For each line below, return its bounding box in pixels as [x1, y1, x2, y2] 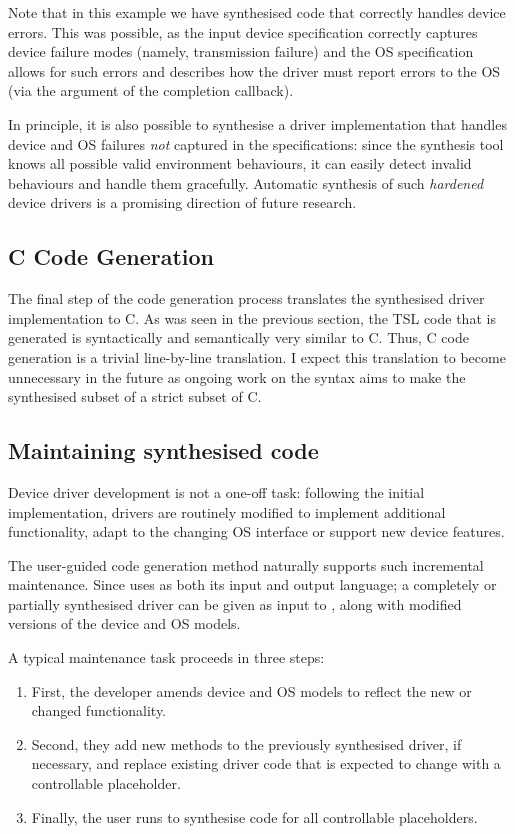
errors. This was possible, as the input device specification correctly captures [8, 21, 478, 42]
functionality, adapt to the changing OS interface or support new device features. [8, 521, 505, 542]
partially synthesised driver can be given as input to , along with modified [8, 593, 462, 614]
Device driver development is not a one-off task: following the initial [8, 481, 425, 502]
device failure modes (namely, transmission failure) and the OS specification [8, 41, 474, 62]
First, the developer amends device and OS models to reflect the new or [31, 680, 472, 701]
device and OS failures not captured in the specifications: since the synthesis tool [8, 133, 504, 154]
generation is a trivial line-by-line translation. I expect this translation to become [8, 346, 506, 367]
